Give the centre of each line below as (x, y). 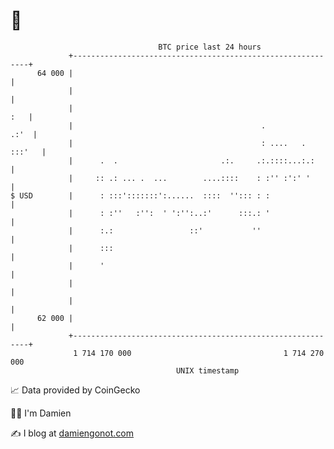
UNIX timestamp (207, 370)
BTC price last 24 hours (210, 47)
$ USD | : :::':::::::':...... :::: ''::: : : (140, 195)
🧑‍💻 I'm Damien (41, 413)
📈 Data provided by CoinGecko (75, 390)
